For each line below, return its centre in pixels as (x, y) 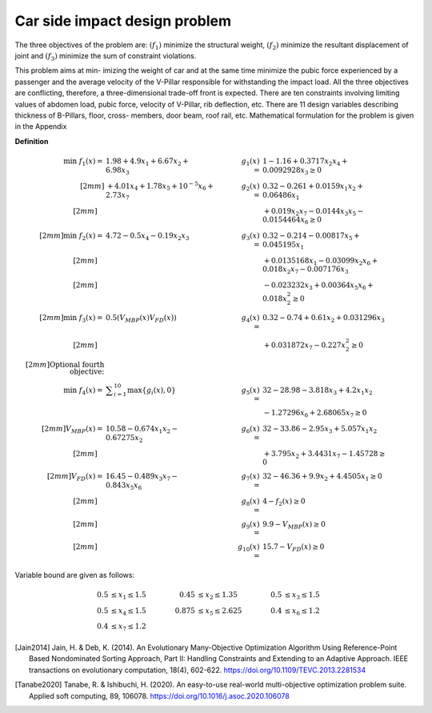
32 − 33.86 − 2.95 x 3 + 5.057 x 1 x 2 (320, 430)
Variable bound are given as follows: (75, 575)
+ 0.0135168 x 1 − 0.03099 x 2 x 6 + (321, 262)
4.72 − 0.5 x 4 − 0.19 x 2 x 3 (147, 236)
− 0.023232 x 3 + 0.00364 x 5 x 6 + (318, 286)
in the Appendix (41, 126)
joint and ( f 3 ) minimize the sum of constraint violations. (106, 56)
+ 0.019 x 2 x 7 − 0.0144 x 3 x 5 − (314, 212)
